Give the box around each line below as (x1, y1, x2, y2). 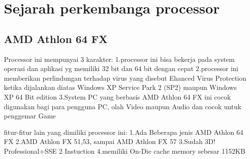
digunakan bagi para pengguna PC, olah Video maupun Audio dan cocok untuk (4, 101, 241, 111)
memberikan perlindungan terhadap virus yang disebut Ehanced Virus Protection (4, 72, 247, 83)
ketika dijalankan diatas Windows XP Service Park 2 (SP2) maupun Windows (4, 82, 237, 92)
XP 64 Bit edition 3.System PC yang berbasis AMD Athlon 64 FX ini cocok (4, 91, 231, 101)
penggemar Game (4, 111, 56, 121)
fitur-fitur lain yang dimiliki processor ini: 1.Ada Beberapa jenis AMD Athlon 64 (4, 127, 243, 137)
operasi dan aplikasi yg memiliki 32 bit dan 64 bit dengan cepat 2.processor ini (4, 63, 238, 73)
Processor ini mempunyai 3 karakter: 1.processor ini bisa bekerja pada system (4, 54, 235, 64)
